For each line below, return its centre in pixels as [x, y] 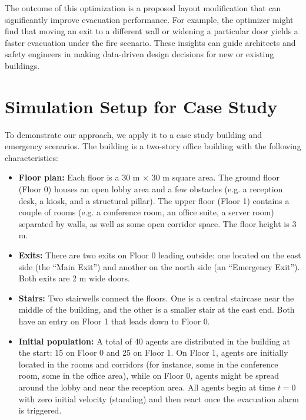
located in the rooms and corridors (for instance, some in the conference [148, 364]
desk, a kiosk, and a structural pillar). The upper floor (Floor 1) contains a [154, 200]
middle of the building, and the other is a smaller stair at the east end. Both [157, 309]
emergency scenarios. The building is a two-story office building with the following [153, 146]
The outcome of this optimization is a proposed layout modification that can [143, 8]
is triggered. [40, 410]
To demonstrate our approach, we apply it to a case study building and [134, 134]
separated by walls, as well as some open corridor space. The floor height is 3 [157, 223]
